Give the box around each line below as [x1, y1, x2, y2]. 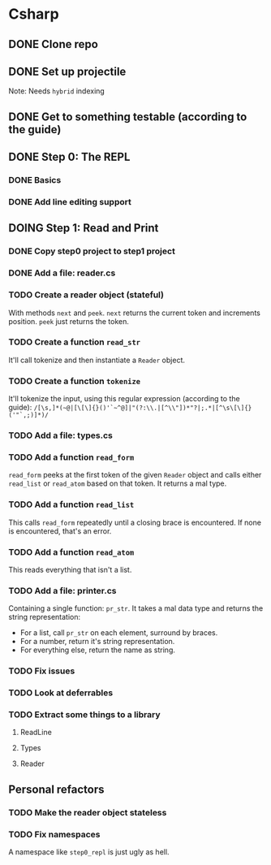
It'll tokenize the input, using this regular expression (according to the [8, 394, 241, 404]
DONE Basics [8, 175, 62, 186]
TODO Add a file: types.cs [8, 430, 114, 441]
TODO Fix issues [8, 665, 75, 677]
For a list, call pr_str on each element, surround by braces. [19, 628, 218, 638]
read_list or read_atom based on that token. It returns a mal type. [8, 478, 227, 488]
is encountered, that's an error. [8, 525, 112, 536]
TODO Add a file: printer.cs [8, 585, 117, 596]
